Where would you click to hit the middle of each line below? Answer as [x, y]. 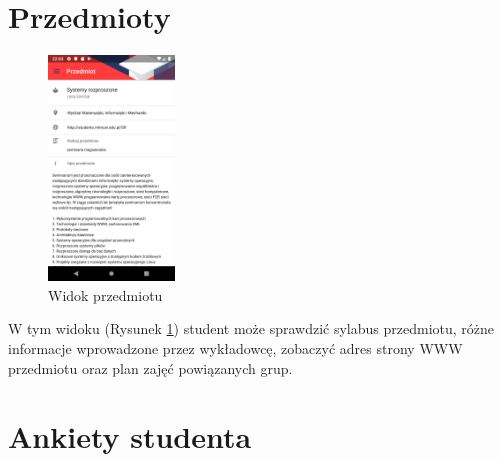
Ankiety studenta [130, 436]
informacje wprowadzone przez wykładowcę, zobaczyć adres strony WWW [235, 348]
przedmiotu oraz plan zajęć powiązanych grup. [150, 367]
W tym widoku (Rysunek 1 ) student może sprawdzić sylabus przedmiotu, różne [251, 328]
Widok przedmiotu [105, 294]
